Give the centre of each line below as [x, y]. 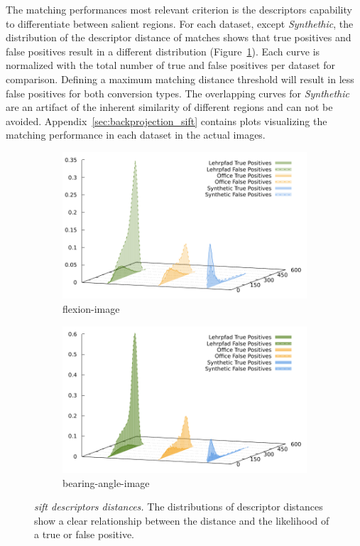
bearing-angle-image [106, 482]
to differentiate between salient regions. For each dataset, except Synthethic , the [180, 23]
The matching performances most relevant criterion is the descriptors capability [179, 9]
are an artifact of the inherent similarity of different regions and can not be [169, 107]
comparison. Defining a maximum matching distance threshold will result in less [180, 79]
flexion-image [91, 308]
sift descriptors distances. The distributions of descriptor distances [179, 507]
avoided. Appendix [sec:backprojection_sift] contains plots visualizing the [167, 121]
